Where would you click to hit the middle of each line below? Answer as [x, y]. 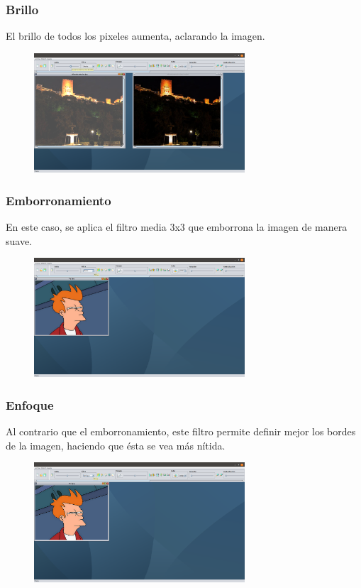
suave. [19, 240]
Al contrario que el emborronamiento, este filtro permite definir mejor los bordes [181, 431]
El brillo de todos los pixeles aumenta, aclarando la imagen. [135, 36]
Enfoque [30, 404]
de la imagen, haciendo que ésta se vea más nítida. [116, 445]
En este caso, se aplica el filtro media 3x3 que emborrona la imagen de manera [177, 227]
